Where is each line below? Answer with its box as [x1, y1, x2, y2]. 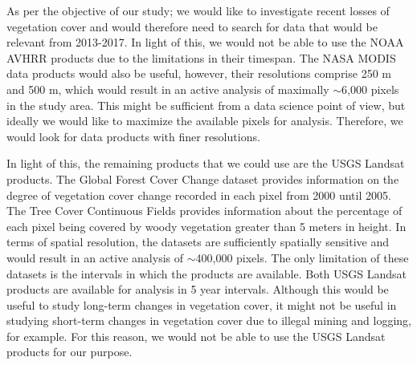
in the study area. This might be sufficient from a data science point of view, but [6, 96, 406, 113]
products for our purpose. [6, 343, 133, 360]
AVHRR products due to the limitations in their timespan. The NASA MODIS [6, 49, 396, 66]
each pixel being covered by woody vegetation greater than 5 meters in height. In [6, 217, 407, 234]
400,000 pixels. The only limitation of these [195, 249, 409, 266]
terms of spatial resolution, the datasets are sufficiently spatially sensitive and [6, 233, 390, 250]
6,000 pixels [341, 80, 399, 97]
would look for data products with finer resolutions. [6, 128, 260, 144]
